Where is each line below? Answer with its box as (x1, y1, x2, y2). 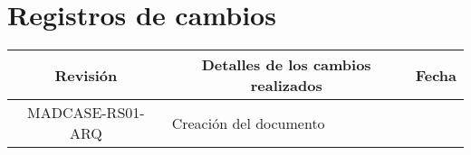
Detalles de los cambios (201, 54, 371, 76)
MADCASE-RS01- (27, 102, 145, 123)
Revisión (54, 64, 118, 86)
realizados (250, 75, 322, 96)
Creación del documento (171, 112, 325, 133)
